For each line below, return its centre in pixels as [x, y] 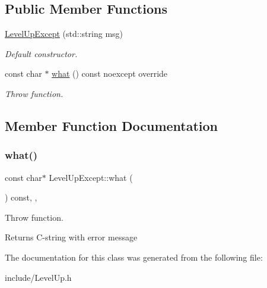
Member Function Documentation [112, 125]
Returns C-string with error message [71, 237]
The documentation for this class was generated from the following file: [134, 257]
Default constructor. [41, 53]
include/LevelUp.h [38, 277]
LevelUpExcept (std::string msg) [64, 34]
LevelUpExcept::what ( [91, 177]
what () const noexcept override [110, 73]
